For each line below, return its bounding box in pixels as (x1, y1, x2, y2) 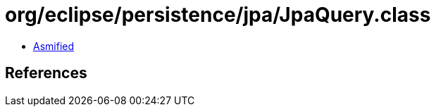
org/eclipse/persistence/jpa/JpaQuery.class (5, 3, 431, 27)
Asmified (33, 39, 75, 52)
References (5, 64, 87, 82)
